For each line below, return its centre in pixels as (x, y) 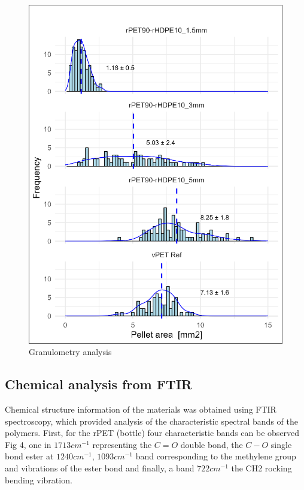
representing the (122, 444)
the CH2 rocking (262, 468)
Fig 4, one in (28, 444)
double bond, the (212, 444)
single (281, 444)
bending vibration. (39, 480)
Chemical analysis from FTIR (98, 384)
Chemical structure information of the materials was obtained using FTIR (141, 409)
